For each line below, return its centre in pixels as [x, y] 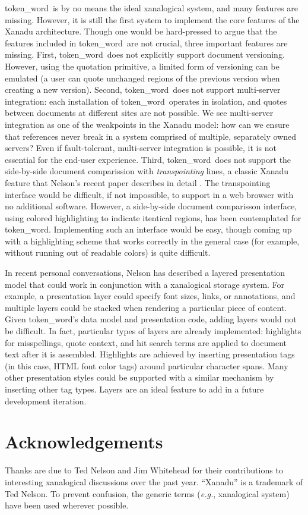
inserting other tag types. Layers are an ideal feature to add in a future [134, 389]
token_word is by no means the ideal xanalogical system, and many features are [151, 8]
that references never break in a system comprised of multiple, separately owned [150, 136]
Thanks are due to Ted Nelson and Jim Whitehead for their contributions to [144, 470]
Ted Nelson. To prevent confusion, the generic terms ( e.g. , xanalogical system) [147, 493]
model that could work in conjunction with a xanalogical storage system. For [145, 284]
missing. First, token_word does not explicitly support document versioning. [145, 54]
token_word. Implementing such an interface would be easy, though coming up [148, 229]
